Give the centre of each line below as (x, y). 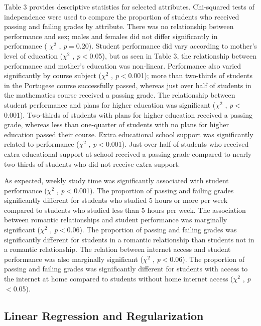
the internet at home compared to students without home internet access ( (119, 279)
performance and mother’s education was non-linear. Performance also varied (123, 65)
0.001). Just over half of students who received (177, 144)
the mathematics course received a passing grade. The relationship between (120, 95)
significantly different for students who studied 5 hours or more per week (116, 200)
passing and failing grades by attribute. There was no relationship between (119, 26)
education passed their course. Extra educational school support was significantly (129, 134)
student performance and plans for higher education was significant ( (110, 104)
